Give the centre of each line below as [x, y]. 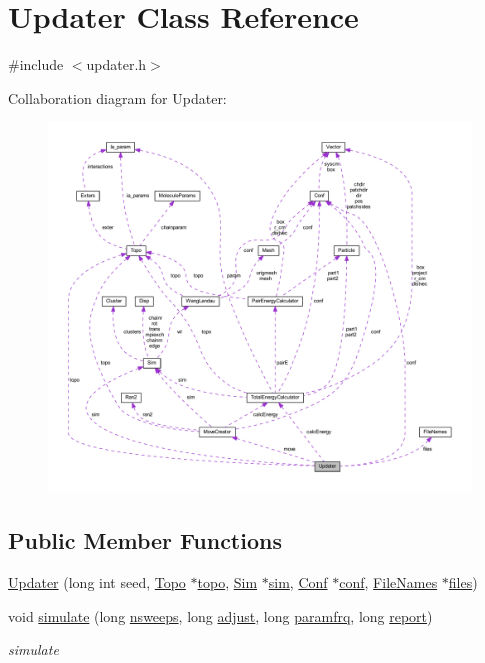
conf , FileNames [388, 582]
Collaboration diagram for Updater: [117, 97]
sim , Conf [298, 582]
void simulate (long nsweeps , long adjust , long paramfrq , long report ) [220, 615]
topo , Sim [227, 582]
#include [36, 64]
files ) [463, 582]
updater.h [116, 64]
